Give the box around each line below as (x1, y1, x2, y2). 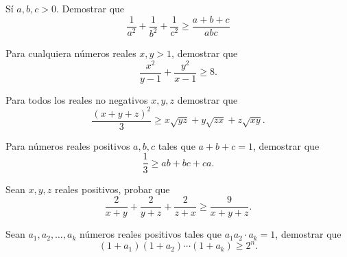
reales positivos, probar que (54, 181, 170, 196)
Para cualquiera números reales (5, 46, 136, 60)
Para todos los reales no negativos (5, 92, 148, 107)
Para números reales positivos (5, 138, 130, 153)
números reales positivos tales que (80, 227, 222, 241)
